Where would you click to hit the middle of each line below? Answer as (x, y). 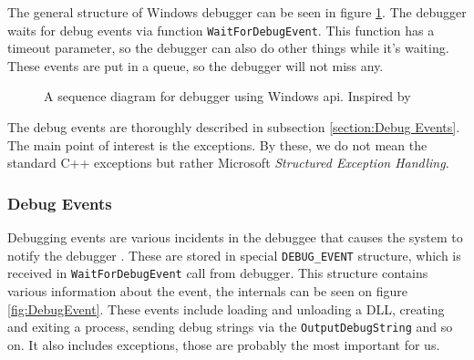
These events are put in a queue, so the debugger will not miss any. (196, 65)
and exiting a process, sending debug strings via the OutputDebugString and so (230, 327)
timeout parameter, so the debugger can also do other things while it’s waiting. (228, 48)
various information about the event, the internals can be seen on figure (208, 290)
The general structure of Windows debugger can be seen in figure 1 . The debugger (237, 12)
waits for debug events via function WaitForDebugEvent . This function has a (221, 30)
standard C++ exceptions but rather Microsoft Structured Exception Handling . (228, 163)
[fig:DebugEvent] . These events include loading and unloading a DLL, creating (226, 309)
